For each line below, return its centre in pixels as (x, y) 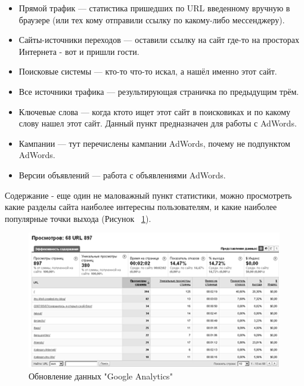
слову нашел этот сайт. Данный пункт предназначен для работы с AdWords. (158, 123)
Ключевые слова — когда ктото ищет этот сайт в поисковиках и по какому (155, 111)
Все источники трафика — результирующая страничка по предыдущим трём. (159, 91)
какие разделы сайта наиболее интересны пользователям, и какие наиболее (141, 207)
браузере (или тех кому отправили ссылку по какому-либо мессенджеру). (152, 19)
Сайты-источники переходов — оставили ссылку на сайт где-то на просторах (159, 40)
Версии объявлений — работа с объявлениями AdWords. (122, 175)
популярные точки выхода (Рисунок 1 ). (78, 218)
